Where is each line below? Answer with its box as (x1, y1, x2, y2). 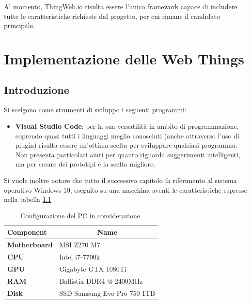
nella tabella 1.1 (4, 194, 51, 204)
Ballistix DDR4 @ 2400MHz (59, 275, 143, 286)
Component (7, 227, 47, 237)
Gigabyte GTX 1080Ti (59, 263, 126, 274)
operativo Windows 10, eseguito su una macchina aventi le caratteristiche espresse (4, 184, 247, 195)
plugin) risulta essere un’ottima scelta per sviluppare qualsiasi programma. (15, 140, 237, 150)
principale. (4, 20, 35, 30)
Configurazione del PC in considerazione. (20, 210, 142, 220)
